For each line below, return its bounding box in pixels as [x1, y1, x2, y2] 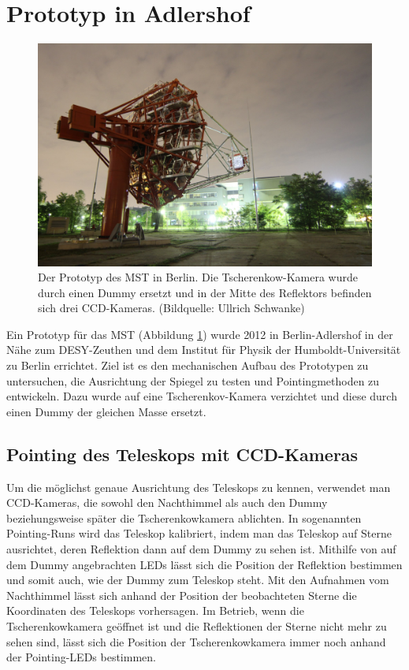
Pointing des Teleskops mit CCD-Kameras [6, 441, 359, 466]
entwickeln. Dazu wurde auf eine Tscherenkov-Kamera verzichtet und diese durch [6, 388, 397, 404]
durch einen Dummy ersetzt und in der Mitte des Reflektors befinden [38, 284, 372, 300]
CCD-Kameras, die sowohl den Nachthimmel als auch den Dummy [6, 494, 328, 511]
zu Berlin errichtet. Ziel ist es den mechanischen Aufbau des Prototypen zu [6, 357, 369, 374]
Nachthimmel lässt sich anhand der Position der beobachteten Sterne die [6, 586, 357, 603]
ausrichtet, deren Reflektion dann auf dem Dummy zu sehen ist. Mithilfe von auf [6, 541, 396, 557]
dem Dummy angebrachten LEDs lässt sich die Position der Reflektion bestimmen [6, 556, 403, 572]
